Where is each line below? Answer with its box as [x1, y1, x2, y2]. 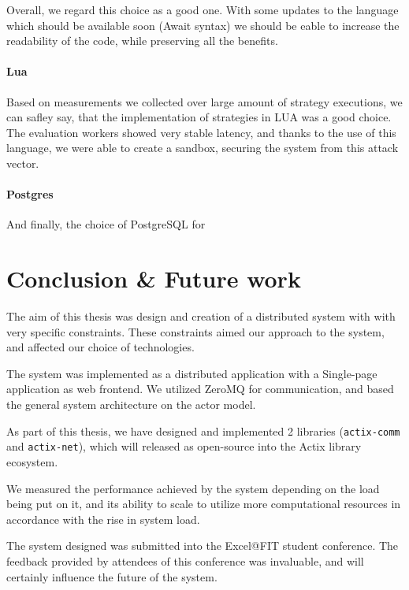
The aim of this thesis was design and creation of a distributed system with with [6, 308, 396, 325]
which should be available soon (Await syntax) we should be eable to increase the [6, 17, 400, 33]
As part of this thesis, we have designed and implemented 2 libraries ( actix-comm [6, 422, 400, 439]
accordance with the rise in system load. [6, 510, 200, 527]
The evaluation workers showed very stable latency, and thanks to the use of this [6, 124, 396, 140]
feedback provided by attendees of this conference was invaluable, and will [6, 552, 364, 569]
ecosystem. [6, 453, 58, 469]
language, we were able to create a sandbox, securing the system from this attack [6, 139, 399, 156]
